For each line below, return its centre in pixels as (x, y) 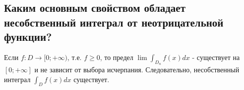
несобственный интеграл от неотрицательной (114, 22)
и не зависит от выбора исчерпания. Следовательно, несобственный (137, 70)
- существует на (216, 57)
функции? (28, 37)
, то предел (117, 57)
